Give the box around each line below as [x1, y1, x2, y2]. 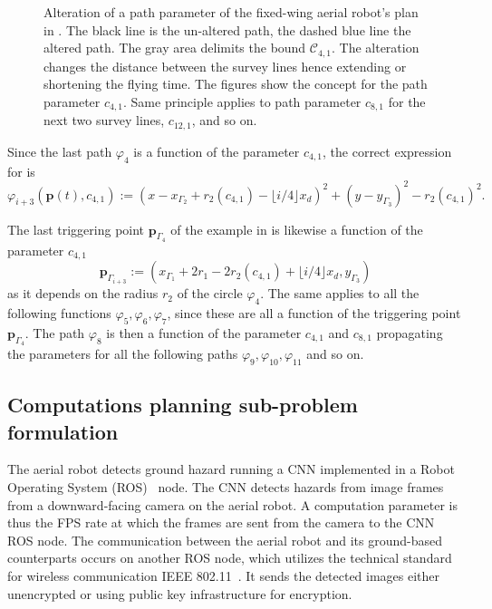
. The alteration [331, 38, 420, 57]
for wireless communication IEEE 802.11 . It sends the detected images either [7, 566, 440, 585]
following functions [7, 304, 111, 323]
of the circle [177, 284, 243, 303]
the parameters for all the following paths [7, 344, 238, 363]
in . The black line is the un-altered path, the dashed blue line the [43, 20, 411, 39]
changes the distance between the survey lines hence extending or [43, 56, 407, 75]
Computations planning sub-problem [7, 391, 358, 419]
